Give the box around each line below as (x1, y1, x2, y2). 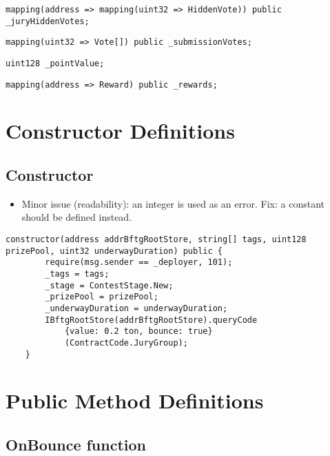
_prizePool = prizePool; (45, 292, 158, 302)
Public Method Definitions (6, 386, 264, 415)
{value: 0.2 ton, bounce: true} (64, 326, 213, 337)
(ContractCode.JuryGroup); (64, 337, 188, 348)
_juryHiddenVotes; (6, 16, 90, 26)
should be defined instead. (21, 210, 132, 224)
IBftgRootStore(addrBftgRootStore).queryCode (45, 315, 258, 325)
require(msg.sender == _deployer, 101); (45, 257, 233, 268)
